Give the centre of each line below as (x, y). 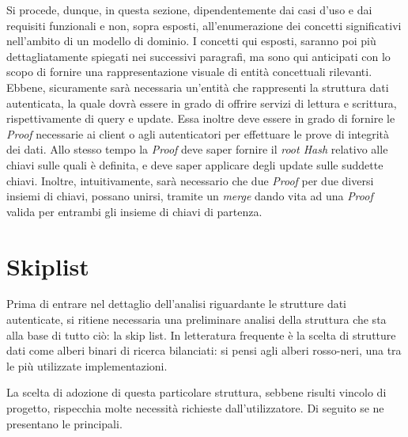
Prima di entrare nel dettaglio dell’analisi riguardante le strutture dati (177, 304)
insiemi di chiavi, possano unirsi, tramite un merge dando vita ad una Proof (190, 196)
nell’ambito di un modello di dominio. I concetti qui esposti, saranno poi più (191, 41)
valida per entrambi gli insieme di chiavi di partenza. (134, 211)
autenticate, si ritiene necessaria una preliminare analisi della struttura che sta (196, 319)
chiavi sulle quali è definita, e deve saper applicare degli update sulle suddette (195, 164)
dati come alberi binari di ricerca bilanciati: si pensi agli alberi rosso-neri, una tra (204, 350)
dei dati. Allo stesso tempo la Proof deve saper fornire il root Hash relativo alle (197, 149)
